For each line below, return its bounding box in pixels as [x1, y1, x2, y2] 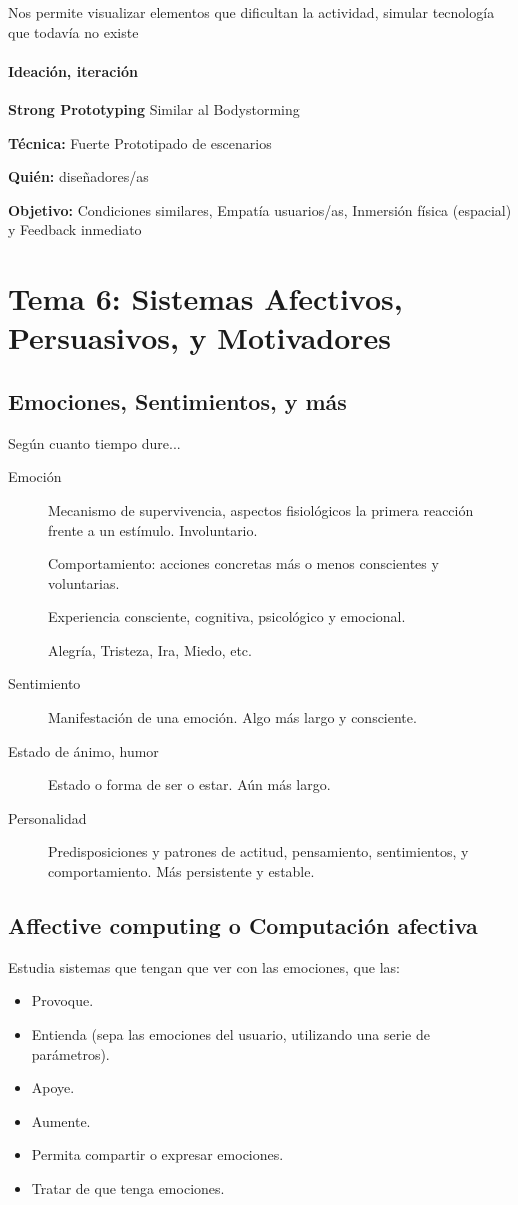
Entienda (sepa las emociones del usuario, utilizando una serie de [31, 1024, 430, 1045]
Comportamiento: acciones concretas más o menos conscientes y [48, 553, 439, 574]
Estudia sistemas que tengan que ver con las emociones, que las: [8, 956, 400, 977]
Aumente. [31, 1110, 91, 1131]
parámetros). [31, 1043, 110, 1064]
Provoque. [31, 990, 94, 1011]
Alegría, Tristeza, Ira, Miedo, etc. [48, 639, 252, 660]
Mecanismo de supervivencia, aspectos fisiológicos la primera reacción [48, 499, 474, 520]
